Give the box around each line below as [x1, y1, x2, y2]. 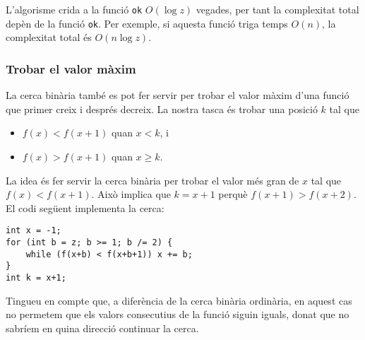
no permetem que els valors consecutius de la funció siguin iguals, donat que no [6, 307, 349, 322]
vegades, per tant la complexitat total [196, 2, 359, 16]
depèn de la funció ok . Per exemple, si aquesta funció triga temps [6, 16, 288, 30]
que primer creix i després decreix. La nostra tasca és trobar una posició [6, 101, 318, 116]
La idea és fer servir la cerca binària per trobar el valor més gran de [6, 172, 299, 187]
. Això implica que [91, 187, 171, 201]
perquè [218, 187, 248, 201]
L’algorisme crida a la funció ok [6, 2, 143, 16]
